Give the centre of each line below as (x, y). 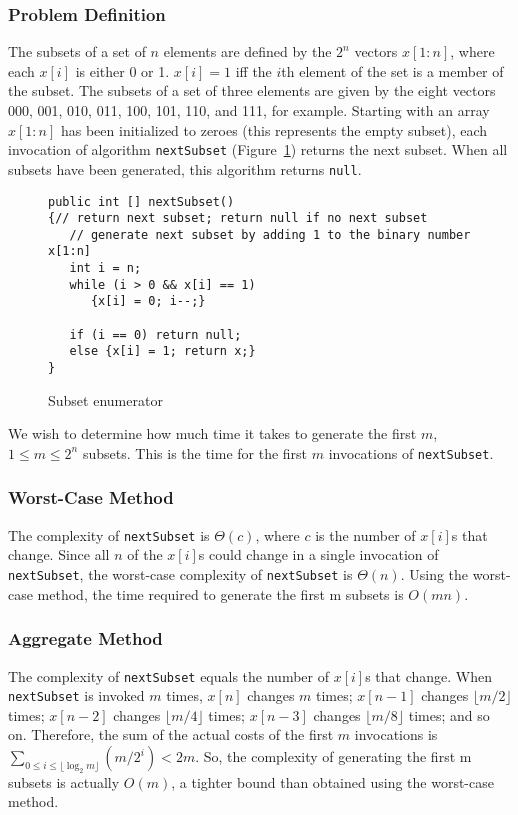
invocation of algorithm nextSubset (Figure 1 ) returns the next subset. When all (258, 149)
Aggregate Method (85, 638)
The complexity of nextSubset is (109, 534)
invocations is (396, 734)
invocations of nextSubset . (411, 452)
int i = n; (105, 268)
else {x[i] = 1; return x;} (162, 351)
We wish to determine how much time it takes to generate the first (212, 433)
